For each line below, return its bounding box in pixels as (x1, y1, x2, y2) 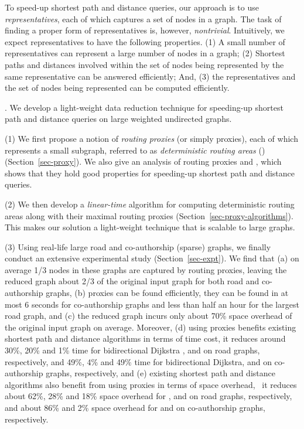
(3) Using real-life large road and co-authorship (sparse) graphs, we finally (5, 240, 271, 253)
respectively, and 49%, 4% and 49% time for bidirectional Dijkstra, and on (5, 355, 272, 367)
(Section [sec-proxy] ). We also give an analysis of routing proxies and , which (5, 155, 282, 168)
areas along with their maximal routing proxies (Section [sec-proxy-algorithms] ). (5, 209, 293, 222)
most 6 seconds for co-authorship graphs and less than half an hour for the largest (5, 298, 299, 310)
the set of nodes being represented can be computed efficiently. (5, 81, 230, 94)
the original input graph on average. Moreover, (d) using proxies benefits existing (5, 321, 296, 333)
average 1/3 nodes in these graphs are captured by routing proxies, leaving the (5, 263, 287, 275)
